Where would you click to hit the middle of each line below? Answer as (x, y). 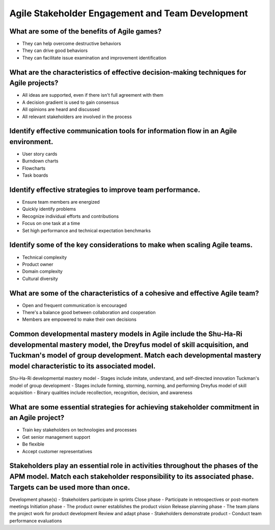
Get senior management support (56, 437)
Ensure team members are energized (61, 202)
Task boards (35, 175)
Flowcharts (34, 168)
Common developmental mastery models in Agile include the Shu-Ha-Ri (126, 334)
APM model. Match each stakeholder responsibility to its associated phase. (132, 476)
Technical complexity (45, 257)
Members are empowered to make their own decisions (79, 319)
